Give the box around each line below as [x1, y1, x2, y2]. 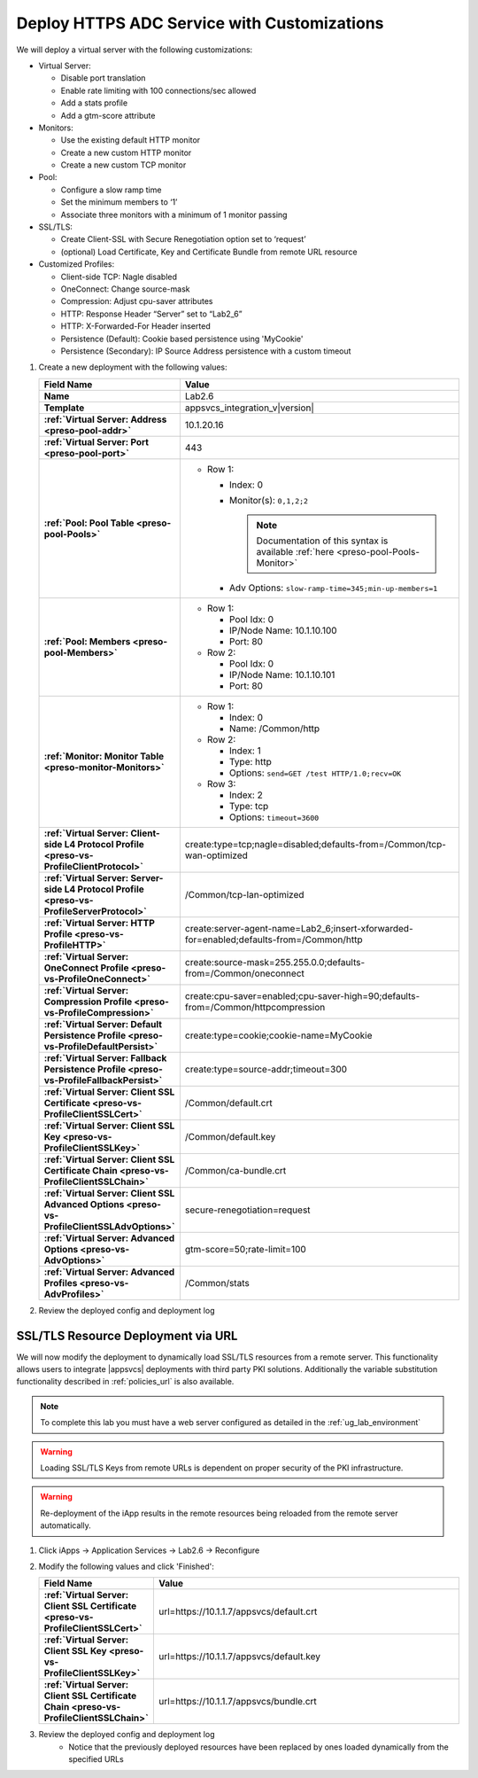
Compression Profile [43, 995, 133, 1008]
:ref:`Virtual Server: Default [43, 1018, 163, 1030]
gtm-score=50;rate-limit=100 [184, 1243, 307, 1255]
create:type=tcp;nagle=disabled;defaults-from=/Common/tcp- [184, 838, 447, 850]
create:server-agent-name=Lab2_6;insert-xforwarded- [184, 922, 413, 934]
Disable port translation [60, 73, 146, 83]
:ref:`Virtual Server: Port [43, 435, 150, 448]
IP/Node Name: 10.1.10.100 [228, 624, 337, 636]
